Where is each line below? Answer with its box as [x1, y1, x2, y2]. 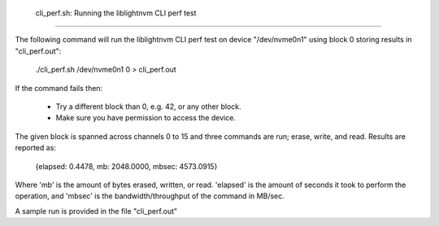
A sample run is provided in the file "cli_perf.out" [15, 206, 178, 215]
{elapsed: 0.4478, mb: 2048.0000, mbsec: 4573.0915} [35, 161, 218, 171]
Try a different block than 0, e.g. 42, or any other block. [55, 102, 241, 111]
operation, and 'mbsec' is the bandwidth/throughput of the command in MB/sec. [15, 191, 285, 201]
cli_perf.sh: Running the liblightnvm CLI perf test [35, 8, 197, 18]
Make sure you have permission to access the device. [55, 113, 236, 123]
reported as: [15, 143, 57, 153]
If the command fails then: [15, 83, 103, 93]
